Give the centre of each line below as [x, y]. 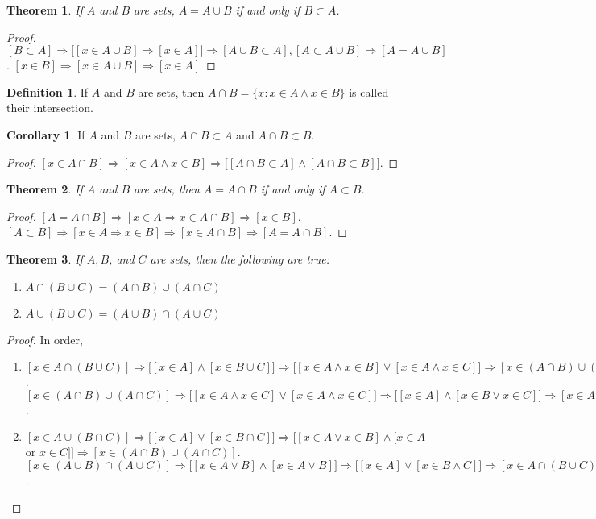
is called [369, 91]
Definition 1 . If [48, 91]
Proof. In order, [45, 339]
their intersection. [50, 108]
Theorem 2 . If [45, 189]
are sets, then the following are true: [240, 258]
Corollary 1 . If [46, 134]
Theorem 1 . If [45, 10]
